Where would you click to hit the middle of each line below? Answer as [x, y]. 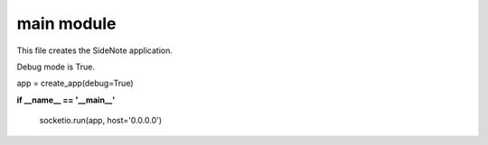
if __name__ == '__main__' [66, 100]
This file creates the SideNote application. [95, 50]
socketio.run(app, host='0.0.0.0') [101, 121]
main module [66, 23]
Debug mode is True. [56, 67]
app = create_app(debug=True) [75, 83]
